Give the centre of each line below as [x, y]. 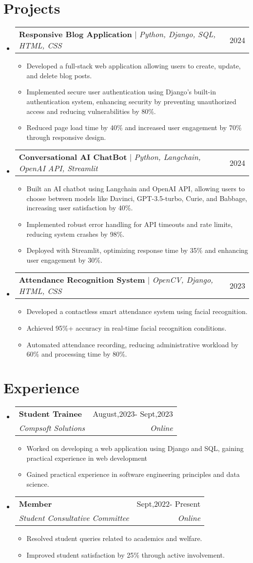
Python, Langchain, [167, 157]
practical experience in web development [87, 458]
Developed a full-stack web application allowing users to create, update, [134, 66]
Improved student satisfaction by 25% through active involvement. [126, 554]
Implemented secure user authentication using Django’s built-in [121, 92]
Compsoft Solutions [52, 428]
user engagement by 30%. [64, 259]
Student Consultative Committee [74, 518]
